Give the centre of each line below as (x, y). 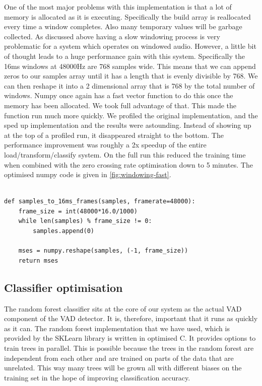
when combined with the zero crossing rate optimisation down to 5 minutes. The (128, 164)
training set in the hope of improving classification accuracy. (97, 377)
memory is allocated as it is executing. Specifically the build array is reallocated (127, 16)
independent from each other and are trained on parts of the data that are (119, 358)
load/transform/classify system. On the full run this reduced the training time (125, 154)
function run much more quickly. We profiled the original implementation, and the (131, 115)
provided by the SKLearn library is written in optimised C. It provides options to (130, 338)
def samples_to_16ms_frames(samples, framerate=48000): (100, 202)
